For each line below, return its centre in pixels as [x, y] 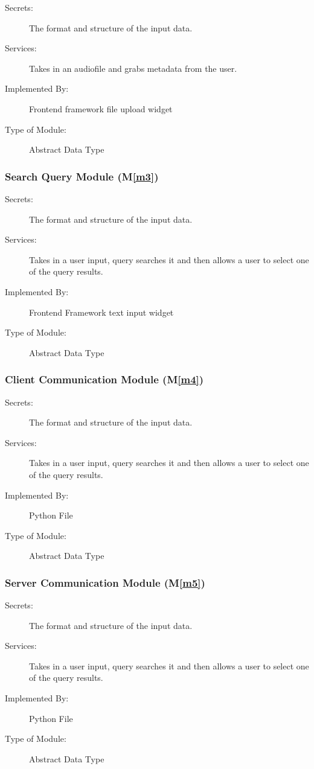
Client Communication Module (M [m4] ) [104, 379]
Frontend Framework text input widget [101, 312]
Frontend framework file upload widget [101, 108]
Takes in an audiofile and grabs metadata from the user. [133, 68]
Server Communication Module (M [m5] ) [105, 582]
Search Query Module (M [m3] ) [82, 176]
